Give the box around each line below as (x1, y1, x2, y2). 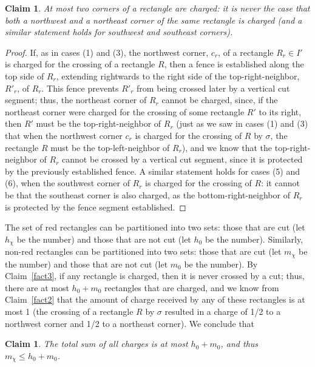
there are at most (5, 281, 69, 294)
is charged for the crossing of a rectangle (5, 58, 155, 70)
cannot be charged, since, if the (161, 93, 278, 106)
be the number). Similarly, (205, 232, 303, 245)
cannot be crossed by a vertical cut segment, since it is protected (62, 153, 303, 166)
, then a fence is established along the (164, 58, 304, 70)
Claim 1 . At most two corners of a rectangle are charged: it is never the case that (5, 2, 310, 14)
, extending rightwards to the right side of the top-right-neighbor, (56, 69, 300, 82)
